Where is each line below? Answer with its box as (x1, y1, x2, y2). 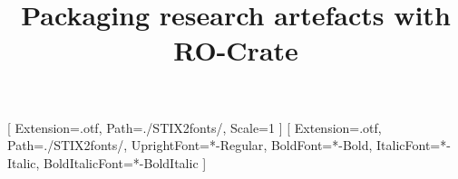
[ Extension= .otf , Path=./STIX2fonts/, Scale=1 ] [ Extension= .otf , (7, 118, 382, 137)
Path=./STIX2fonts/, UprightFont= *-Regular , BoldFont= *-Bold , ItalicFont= (7, 136, 441, 155)
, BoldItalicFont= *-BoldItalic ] (35, 153, 207, 172)
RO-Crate (173, 32, 298, 69)
